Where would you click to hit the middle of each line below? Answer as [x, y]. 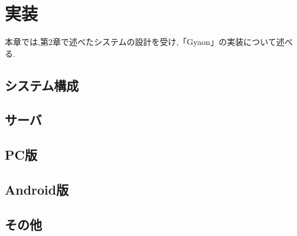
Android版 [37, 190]
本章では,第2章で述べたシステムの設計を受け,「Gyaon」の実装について [141, 42]
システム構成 [42, 85]
